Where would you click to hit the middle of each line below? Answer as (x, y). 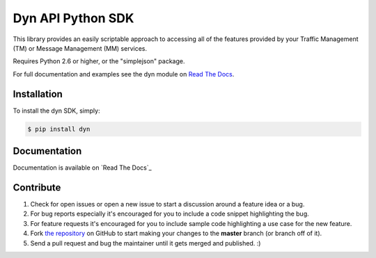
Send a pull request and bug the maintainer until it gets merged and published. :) (146, 243)
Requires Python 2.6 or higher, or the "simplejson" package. (99, 61)
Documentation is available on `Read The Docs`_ (83, 168)
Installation (38, 94)
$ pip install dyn (59, 129)
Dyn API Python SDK (73, 18)
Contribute (37, 187)
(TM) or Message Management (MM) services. (80, 48)
